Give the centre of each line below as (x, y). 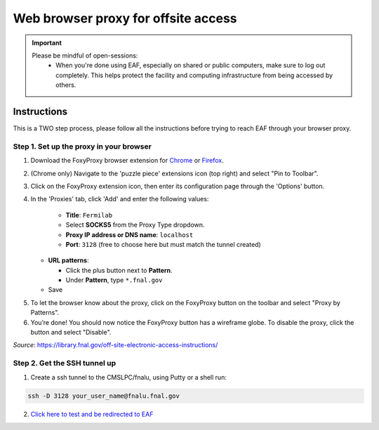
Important (47, 43)
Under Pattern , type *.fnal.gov (114, 280)
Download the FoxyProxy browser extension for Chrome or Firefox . (127, 161)
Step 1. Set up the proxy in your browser (82, 146)
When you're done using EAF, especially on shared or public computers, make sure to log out (191, 65)
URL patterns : (68, 260)
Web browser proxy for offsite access (125, 18)
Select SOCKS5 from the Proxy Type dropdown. (135, 225)
